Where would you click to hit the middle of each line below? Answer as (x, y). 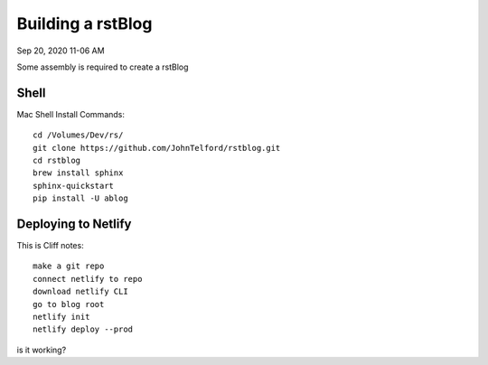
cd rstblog (57, 161)
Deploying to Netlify (74, 224)
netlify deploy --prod (83, 329)
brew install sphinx (78, 173)
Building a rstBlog (84, 23)
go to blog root (69, 304)
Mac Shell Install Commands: (71, 114)
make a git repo (69, 266)
